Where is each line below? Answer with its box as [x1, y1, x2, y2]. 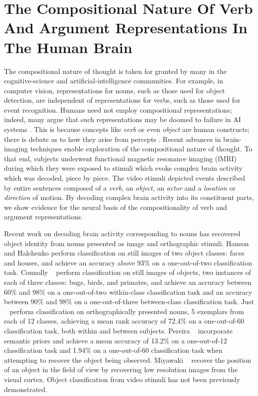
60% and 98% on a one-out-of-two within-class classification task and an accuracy [4, 286, 253, 297]
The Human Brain [4, 37, 132, 57]
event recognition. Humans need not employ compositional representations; [4, 104, 232, 115]
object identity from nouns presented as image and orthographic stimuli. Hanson [4, 238, 249, 248]
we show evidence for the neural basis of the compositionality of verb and [4, 201, 227, 212]
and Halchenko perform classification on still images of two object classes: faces [4, 248, 245, 258]
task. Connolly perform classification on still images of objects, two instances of [4, 267, 251, 277]
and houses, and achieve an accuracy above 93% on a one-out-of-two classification [4, 257, 253, 267]
